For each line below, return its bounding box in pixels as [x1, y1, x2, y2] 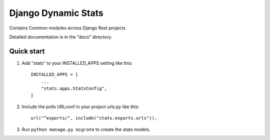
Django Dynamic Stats [9, 7, 103, 18]
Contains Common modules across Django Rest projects [9, 25, 126, 31]
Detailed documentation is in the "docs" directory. [9, 34, 112, 40]
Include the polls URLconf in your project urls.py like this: [21, 104, 139, 110]
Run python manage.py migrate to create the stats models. [21, 126, 151, 132]
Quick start [9, 47, 45, 55]
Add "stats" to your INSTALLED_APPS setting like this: [21, 60, 132, 66]
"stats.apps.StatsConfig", [40, 86, 107, 92]
